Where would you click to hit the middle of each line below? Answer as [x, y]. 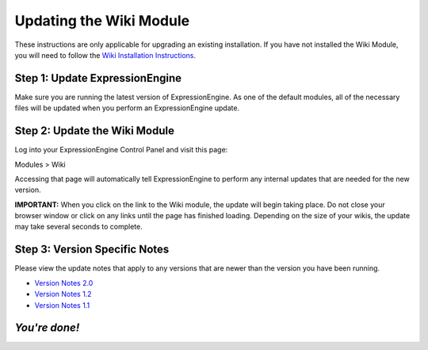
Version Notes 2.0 [64, 283]
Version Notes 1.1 [62, 305]
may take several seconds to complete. [78, 227]
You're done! [47, 328]
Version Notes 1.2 [63, 294]
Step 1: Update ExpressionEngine [98, 78]
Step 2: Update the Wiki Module [94, 131]
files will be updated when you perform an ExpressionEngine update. [127, 108]
